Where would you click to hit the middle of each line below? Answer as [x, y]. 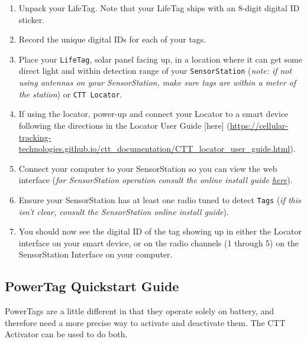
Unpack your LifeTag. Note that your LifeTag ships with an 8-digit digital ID [159, 8]
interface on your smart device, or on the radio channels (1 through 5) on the [159, 242]
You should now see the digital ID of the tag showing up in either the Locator [160, 231]
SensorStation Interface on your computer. [96, 254]
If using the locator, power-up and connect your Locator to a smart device [153, 114]
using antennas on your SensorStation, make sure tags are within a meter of [157, 82]
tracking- [35, 137]
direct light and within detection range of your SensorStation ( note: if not [155, 71]
